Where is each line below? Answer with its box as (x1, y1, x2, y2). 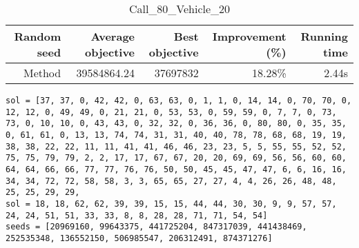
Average (90, 28, 135, 44)
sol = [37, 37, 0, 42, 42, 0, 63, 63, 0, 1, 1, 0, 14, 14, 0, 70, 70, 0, (6, 96, 352, 105)
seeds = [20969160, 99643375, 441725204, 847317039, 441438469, (6, 222, 307, 232)
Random (14, 28, 61, 44)
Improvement (212, 28, 287, 44)
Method (23, 65, 61, 81)
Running (300, 28, 348, 44)
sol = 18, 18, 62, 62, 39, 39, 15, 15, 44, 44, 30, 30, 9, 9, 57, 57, (6, 198, 337, 209)
